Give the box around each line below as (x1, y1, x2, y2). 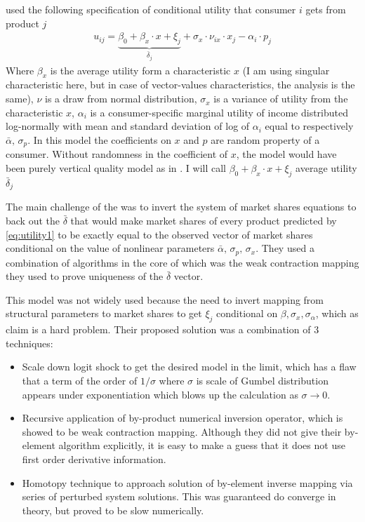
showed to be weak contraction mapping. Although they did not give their (22, 424, 342, 439)
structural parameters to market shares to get (6, 306, 202, 321)
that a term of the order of (22, 373, 138, 387)
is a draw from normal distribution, (44, 91, 197, 106)
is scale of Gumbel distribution (196, 373, 328, 387)
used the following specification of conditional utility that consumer (6, 2, 296, 16)
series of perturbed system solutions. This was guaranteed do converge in (22, 489, 336, 504)
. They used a (255, 241, 314, 255)
